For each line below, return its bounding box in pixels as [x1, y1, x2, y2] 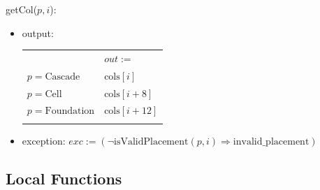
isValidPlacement [114, 136, 189, 147]
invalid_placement [233, 136, 310, 147]
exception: [22, 133, 66, 147]
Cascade [45, 71, 80, 82]
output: [22, 25, 54, 40]
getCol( [6, 2, 38, 16]
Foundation [45, 106, 95, 117]
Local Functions [6, 167, 122, 189]
